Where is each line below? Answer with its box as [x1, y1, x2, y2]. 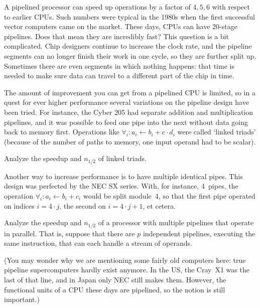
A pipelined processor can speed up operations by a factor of [4, 2, 191, 12]
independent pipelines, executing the [143, 228, 255, 238]
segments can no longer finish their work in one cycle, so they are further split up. [4, 50, 256, 61]
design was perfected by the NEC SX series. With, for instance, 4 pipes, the [4, 181, 238, 191]
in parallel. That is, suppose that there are [4, 228, 135, 238]
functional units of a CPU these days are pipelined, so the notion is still [4, 284, 225, 294]
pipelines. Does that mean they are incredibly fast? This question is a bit [4, 31, 229, 41]
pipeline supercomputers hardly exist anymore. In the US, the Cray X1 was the [4, 264, 249, 275]
